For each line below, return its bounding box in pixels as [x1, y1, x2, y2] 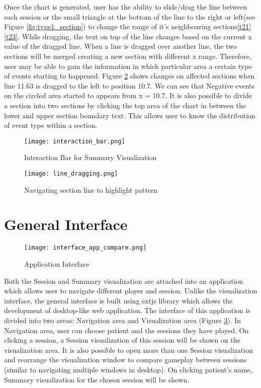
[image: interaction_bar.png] [24, 137, 125, 145]
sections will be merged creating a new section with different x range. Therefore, [4, 50, 251, 61]
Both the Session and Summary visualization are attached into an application [4, 275, 243, 286]
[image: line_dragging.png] [24, 170, 118, 177]
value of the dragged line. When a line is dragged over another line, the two [4, 41, 237, 51]
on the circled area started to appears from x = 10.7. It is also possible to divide [4, 90, 252, 101]
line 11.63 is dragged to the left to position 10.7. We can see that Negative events [4, 80, 255, 91]
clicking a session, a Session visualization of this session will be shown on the [4, 335, 240, 345]
